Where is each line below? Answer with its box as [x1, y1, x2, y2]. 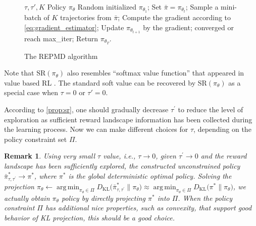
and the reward [200, 150, 247, 161]
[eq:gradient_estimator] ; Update [24, 22, 124, 32]
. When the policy [178, 192, 233, 203]
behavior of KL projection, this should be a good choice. [4, 212, 175, 222]
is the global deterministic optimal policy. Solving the [68, 170, 232, 181]
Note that [4, 67, 34, 78]
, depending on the [193, 124, 251, 134]
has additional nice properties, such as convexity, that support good [45, 202, 252, 213]
